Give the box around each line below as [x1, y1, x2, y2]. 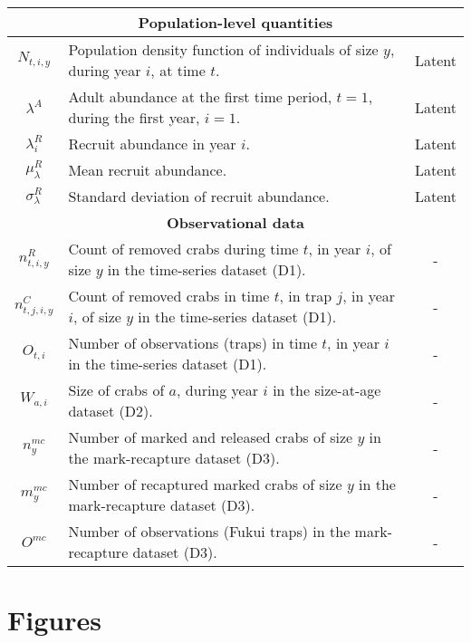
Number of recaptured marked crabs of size [68, 474, 342, 494]
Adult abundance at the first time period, [68, 86, 332, 107]
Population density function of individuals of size [68, 39, 379, 60]
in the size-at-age [273, 379, 381, 400]
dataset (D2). [68, 400, 153, 421]
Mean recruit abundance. [68, 159, 227, 180]
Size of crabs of [68, 379, 165, 400]
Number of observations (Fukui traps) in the [68, 521, 351, 542]
